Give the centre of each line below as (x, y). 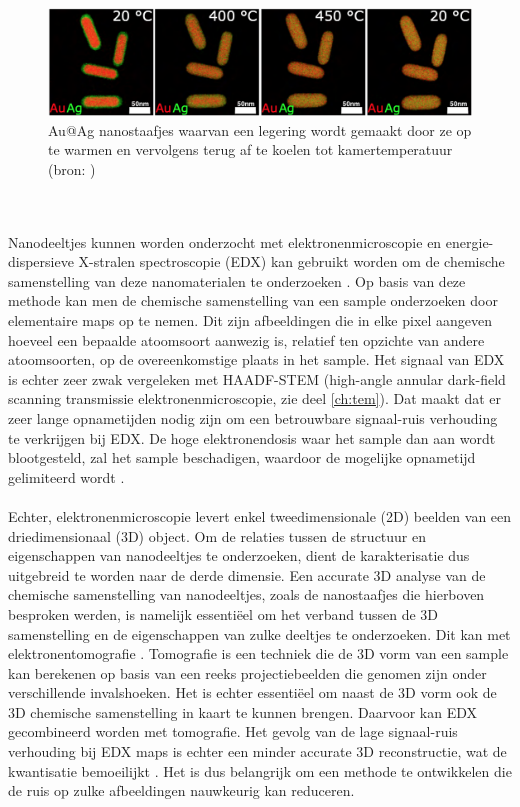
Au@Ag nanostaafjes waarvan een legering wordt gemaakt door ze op (260, 129)
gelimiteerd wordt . (66, 476)
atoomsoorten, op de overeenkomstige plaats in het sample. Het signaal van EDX (256, 359)
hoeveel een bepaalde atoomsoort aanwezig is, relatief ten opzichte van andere (246, 339)
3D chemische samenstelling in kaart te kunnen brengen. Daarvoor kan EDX (242, 711)
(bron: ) (72, 168)
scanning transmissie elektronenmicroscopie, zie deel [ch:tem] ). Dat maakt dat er (255, 398)
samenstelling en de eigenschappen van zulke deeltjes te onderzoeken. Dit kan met (259, 633)
